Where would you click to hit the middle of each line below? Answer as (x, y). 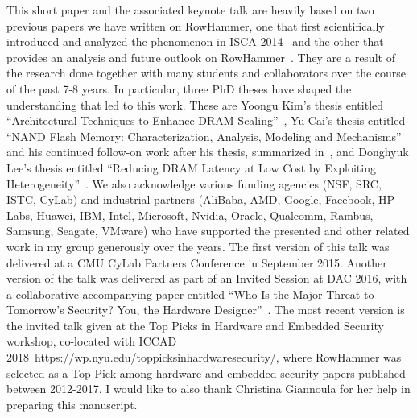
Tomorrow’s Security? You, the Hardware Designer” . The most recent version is (206, 310)
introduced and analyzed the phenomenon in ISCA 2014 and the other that (195, 41)
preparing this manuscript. (72, 404)
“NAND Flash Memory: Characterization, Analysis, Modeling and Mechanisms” (204, 136)
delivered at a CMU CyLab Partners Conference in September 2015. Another (197, 262)
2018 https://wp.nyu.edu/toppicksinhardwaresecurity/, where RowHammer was (204, 357)
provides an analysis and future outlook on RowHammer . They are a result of (201, 57)
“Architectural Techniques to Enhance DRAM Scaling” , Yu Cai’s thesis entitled (206, 120)
